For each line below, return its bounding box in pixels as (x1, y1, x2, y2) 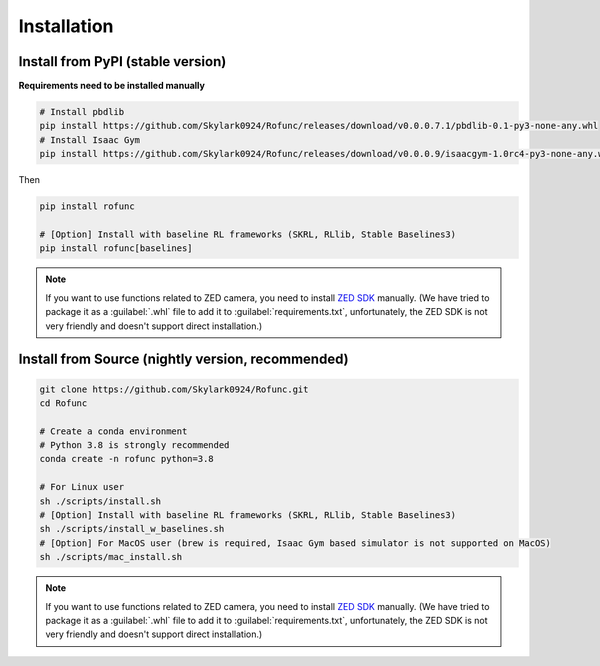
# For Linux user (39, 481, 125, 493)
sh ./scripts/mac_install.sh (39, 551, 183, 563)
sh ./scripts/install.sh (39, 495, 162, 507)
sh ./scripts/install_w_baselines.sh (39, 523, 225, 535)
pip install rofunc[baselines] (39, 243, 194, 254)
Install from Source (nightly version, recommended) (18, 351, 349, 368)
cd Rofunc (39, 397, 88, 409)
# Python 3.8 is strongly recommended (39, 440, 230, 451)
